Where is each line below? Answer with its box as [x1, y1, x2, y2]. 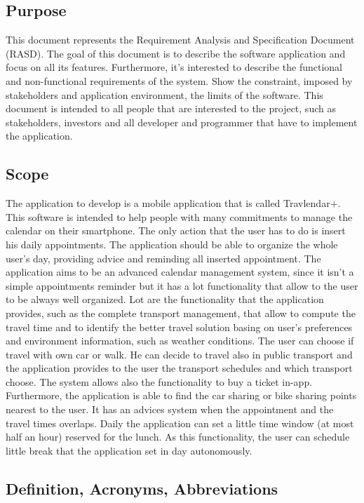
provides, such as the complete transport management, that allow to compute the [6, 305, 356, 320]
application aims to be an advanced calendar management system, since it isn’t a [6, 264, 354, 279]
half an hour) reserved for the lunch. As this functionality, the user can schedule [6, 429, 350, 444]
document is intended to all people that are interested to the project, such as [6, 101, 336, 116]
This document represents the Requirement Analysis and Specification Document [6, 32, 355, 47]
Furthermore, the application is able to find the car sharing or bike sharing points [6, 388, 357, 403]
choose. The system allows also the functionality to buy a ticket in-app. [6, 374, 313, 389]
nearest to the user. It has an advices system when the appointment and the [6, 402, 334, 417]
